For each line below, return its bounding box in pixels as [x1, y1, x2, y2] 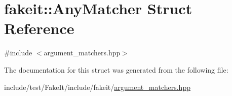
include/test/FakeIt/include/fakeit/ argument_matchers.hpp [4, 81, 190, 92]
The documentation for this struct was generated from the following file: [4, 64, 228, 75]
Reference [4, 18, 74, 39]
